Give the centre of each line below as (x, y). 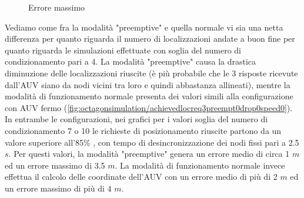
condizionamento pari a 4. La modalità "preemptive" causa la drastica (131, 61)
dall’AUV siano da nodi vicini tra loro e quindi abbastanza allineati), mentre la (148, 84)
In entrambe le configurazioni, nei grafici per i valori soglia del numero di (136, 119)
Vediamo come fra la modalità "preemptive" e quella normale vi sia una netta (144, 27)
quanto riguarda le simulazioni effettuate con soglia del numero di (123, 50)
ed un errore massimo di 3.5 (55, 165)
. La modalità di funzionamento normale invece (200, 165)
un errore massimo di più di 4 (58, 188)
